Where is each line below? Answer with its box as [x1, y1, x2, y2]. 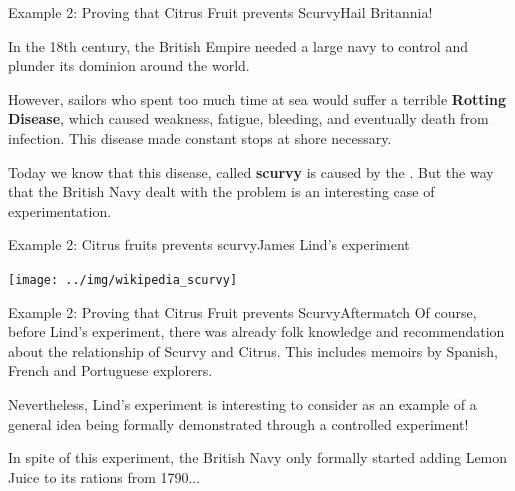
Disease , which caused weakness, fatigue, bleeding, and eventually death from [8, 108, 489, 129]
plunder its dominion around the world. [8, 55, 250, 76]
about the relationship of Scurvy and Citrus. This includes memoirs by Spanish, [8, 340, 498, 361]
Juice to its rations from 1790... [8, 466, 201, 487]
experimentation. [8, 200, 112, 221]
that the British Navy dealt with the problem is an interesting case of [8, 181, 435, 202]
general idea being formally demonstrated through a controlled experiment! [8, 413, 469, 434]
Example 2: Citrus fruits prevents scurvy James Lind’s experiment [8, 234, 410, 255]
